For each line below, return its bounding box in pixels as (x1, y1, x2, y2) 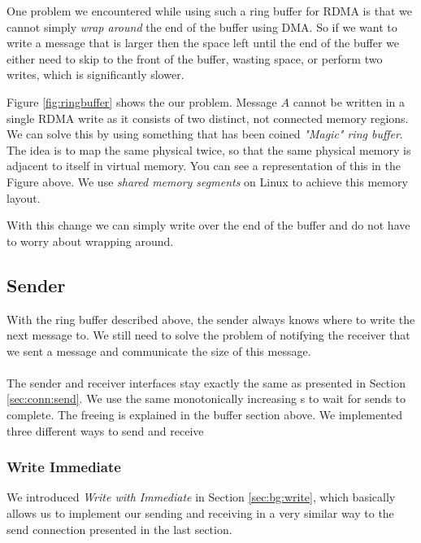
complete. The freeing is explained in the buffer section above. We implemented (7, 406, 403, 423)
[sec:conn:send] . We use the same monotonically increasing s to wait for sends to (7, 390, 406, 407)
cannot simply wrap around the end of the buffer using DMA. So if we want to (7, 18, 397, 35)
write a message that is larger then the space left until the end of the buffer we (7, 34, 400, 51)
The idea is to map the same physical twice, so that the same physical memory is (7, 141, 411, 158)
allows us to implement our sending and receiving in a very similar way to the (7, 505, 394, 522)
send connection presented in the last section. (7, 520, 232, 537)
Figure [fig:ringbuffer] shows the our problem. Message (7, 93, 277, 110)
